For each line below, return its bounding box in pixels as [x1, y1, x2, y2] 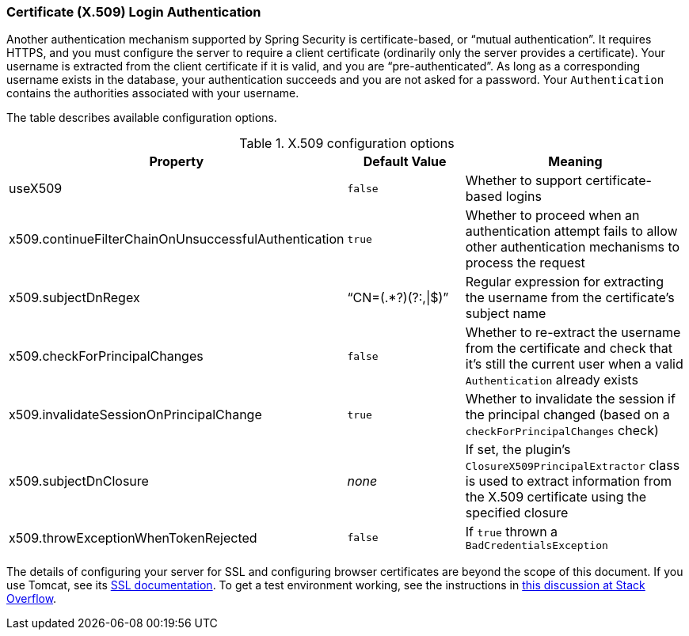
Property [149, 153, 204, 170]
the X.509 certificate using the [465, 489, 646, 505]
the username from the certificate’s [465, 290, 675, 306]
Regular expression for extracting [465, 274, 664, 290]
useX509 [9, 180, 63, 197]
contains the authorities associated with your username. [6, 86, 299, 100]
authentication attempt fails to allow [465, 223, 678, 240]
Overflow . [6, 592, 57, 606]
